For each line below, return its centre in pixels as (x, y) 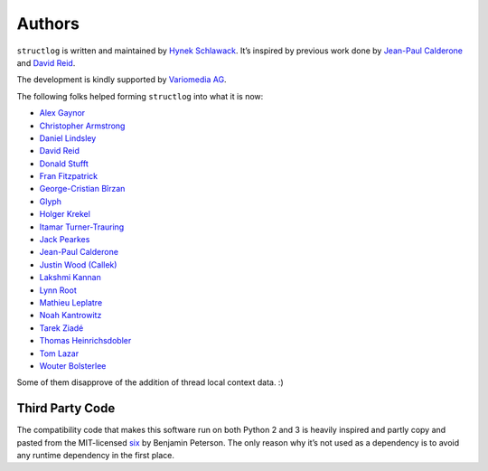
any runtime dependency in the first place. (96, 455)
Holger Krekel (65, 214)
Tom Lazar (59, 353)
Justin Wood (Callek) (78, 264)
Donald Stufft (64, 164)
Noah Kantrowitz (70, 316)
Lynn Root (58, 290)
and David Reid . (46, 62)
